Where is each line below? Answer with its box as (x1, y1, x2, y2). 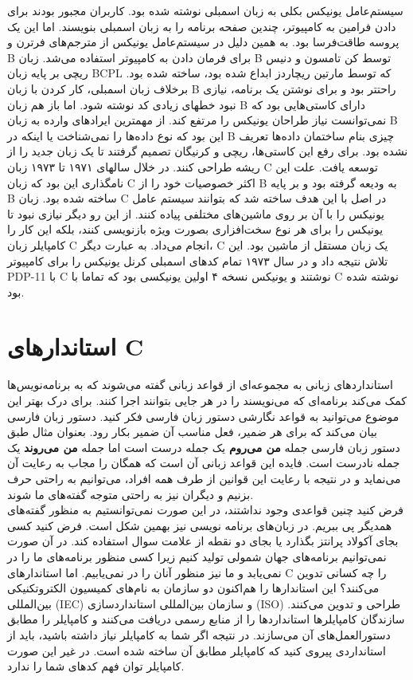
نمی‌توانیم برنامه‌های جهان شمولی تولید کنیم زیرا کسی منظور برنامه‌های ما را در (7, 548, 387, 564)
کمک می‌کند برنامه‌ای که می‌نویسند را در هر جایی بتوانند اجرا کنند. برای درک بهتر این (7, 392, 407, 408)
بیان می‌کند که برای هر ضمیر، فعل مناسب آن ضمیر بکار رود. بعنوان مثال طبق (7, 423, 377, 440)
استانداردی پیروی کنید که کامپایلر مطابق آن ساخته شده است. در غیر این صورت (7, 642, 386, 658)
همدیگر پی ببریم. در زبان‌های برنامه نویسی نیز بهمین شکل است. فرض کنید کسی (7, 517, 392, 533)
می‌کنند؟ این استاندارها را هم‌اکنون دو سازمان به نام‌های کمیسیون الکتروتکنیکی (7, 580, 380, 596)
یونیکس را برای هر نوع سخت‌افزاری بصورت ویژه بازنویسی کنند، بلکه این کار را (7, 221, 384, 238)
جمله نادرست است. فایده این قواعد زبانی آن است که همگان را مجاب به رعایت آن (7, 454, 400, 471)
